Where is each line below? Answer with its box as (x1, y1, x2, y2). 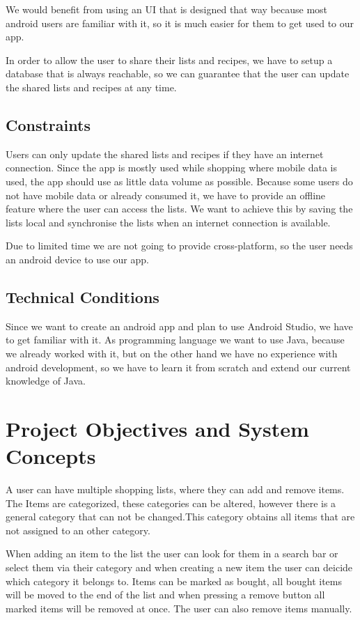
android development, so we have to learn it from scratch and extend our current (6, 359, 351, 374)
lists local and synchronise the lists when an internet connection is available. (6, 215, 331, 229)
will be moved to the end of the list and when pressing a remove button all (6, 587, 325, 602)
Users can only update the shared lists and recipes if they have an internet (6, 146, 324, 161)
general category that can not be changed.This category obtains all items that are (6, 509, 355, 524)
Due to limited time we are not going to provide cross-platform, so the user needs (6, 238, 353, 253)
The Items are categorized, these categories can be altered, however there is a (6, 495, 336, 510)
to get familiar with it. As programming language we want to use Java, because (6, 332, 345, 347)
